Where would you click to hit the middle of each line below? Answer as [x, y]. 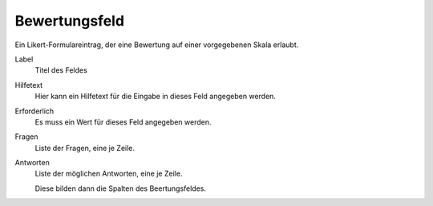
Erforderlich [34, 111]
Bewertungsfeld [69, 21]
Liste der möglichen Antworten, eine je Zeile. [109, 174]
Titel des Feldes [61, 70]
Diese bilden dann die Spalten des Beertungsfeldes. [121, 188]
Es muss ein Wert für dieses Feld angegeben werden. [123, 122]
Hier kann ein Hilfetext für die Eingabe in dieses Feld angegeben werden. [156, 97]
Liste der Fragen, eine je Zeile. [85, 148]
